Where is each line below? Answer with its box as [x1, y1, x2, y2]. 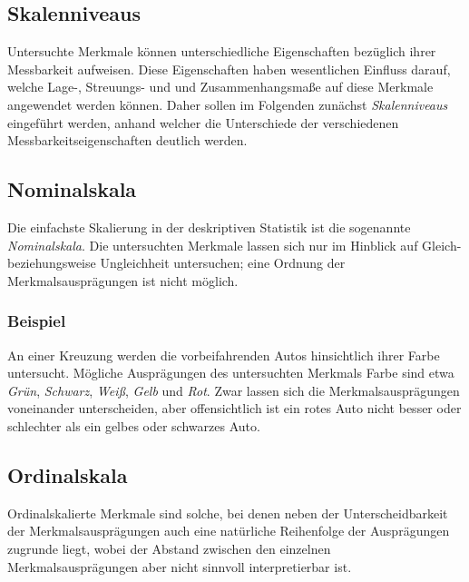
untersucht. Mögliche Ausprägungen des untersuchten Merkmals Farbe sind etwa [7, 363, 454, 382]
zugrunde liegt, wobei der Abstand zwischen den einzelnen [7, 538, 331, 557]
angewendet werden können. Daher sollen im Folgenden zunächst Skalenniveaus [7, 94, 448, 113]
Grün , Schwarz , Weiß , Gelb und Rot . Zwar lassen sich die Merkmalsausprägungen [7, 380, 460, 400]
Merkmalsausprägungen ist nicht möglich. [7, 271, 239, 290]
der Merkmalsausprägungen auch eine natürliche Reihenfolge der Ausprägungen [7, 521, 450, 540]
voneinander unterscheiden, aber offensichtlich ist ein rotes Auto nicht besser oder [7, 399, 462, 418]
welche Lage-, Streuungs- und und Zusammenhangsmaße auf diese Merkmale [7, 77, 434, 96]
